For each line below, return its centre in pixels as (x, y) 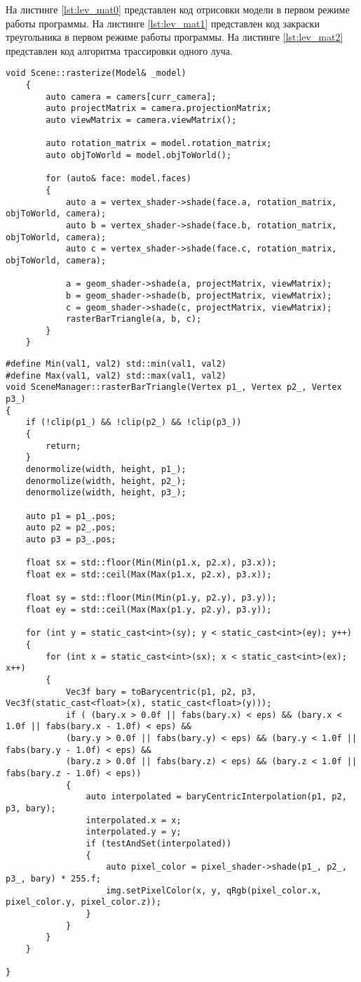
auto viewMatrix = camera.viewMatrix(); (141, 120)
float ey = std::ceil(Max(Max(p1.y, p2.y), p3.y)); (149, 609)
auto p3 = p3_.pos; (71, 539)
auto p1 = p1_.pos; (71, 516)
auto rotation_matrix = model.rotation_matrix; (159, 144)
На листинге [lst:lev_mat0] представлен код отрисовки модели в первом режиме (178, 9)
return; (63, 446)
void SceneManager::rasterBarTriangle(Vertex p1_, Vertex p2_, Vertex (174, 387)
